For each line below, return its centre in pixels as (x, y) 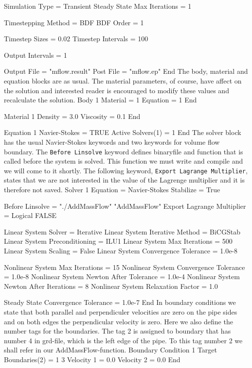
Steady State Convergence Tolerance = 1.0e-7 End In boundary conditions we (120, 302)
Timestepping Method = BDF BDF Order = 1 (74, 22)
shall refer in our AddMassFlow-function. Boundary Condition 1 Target (110, 350)
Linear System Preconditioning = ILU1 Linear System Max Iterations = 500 (118, 241)
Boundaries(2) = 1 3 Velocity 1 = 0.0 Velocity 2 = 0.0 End (92, 359)
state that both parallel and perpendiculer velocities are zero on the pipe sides (121, 311)
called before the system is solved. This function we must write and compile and (124, 161)
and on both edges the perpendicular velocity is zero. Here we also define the (118, 321)
